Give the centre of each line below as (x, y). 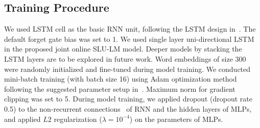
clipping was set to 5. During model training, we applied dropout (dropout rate (128, 99)
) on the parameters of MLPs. (176, 119)
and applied (22, 119)
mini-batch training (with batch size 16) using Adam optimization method (121, 79)
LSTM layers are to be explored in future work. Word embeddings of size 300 (125, 58)
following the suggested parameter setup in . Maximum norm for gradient (120, 88)
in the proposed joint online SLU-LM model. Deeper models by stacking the (123, 49)
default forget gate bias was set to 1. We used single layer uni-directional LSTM (129, 39)
